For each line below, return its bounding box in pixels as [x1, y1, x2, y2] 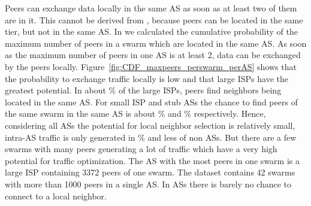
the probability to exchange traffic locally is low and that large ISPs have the [5, 72, 288, 84]
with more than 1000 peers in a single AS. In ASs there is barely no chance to [5, 177, 291, 190]
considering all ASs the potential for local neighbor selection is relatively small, [5, 119, 295, 131]
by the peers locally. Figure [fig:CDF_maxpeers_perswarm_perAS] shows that [5, 60, 297, 72]
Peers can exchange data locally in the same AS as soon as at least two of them [5, 2, 297, 14]
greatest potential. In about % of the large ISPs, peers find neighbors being [5, 84, 282, 96]
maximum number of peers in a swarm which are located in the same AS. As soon [5, 37, 307, 49]
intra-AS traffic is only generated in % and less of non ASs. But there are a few [5, 131, 297, 143]
